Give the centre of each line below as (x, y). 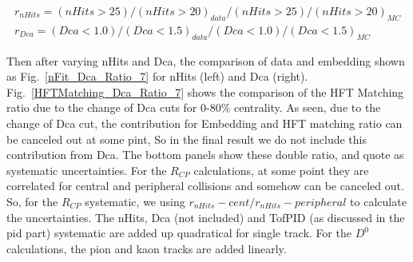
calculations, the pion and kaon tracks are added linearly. (147, 248)
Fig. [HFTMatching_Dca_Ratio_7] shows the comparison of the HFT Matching (205, 91)
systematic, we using (135, 201)
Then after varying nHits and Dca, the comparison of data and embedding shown (206, 60)
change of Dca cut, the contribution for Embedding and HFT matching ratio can (205, 123)
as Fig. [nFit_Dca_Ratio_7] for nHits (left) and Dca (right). (157, 76)
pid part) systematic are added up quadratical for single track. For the (179, 233)
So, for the (32, 201)
